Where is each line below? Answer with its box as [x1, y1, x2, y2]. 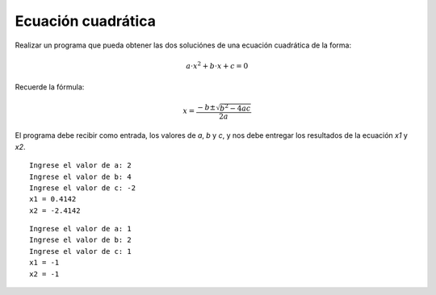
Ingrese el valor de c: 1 [29, 247, 132, 256]
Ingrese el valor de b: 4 [29, 172, 132, 181]
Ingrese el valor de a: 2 [29, 161, 132, 170]
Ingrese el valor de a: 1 [29, 224, 132, 234]
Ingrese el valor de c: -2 [29, 183, 136, 193]
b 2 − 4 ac [219, 102, 251, 113]
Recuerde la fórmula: [15, 82, 85, 92]
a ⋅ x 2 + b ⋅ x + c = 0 [186, 60, 249, 70]
